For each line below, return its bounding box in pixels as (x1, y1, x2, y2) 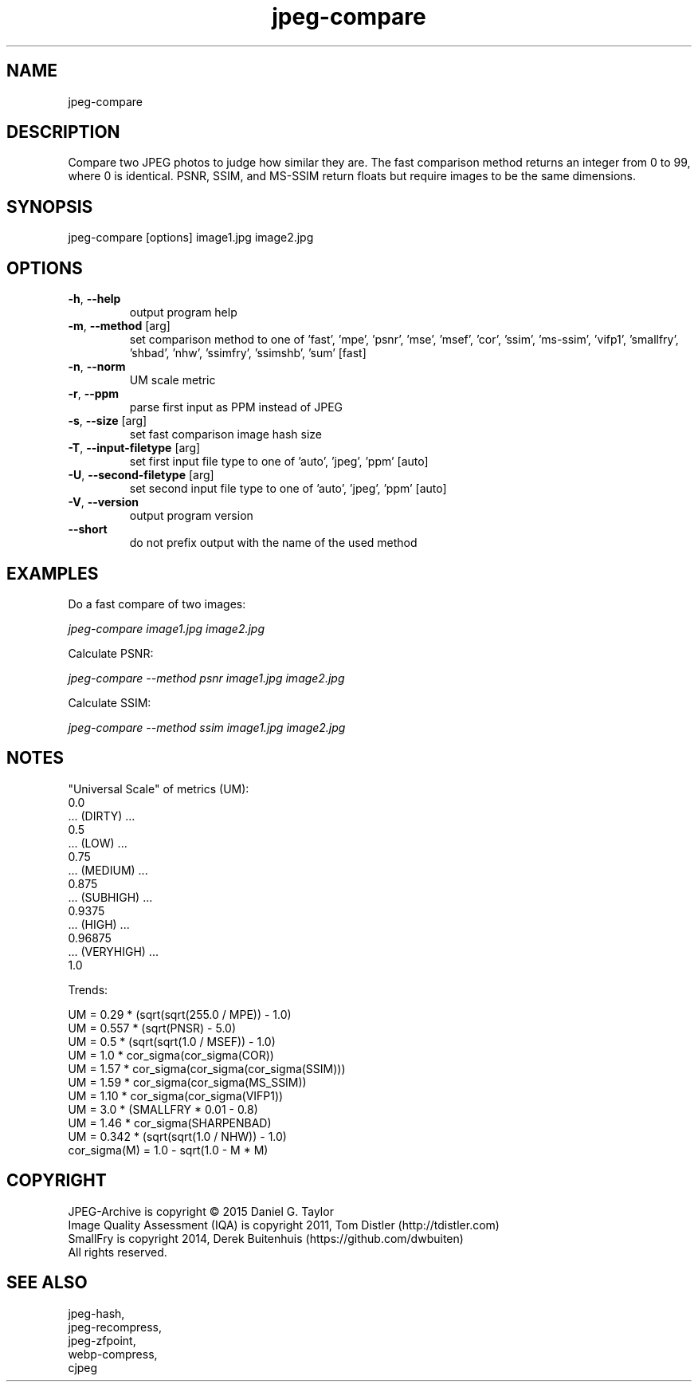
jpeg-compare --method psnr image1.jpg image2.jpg (68, 670, 345, 685)
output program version (129, 509, 253, 523)
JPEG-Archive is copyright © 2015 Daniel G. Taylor (68, 1204, 334, 1218)
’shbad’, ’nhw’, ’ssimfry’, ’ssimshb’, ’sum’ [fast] (129, 346, 367, 360)
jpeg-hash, (68, 1306, 125, 1320)
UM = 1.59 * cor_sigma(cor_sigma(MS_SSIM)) (68, 1075, 307, 1089)
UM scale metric (129, 373, 216, 387)
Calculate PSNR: (68, 646, 154, 660)
